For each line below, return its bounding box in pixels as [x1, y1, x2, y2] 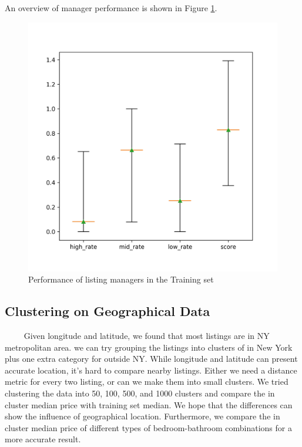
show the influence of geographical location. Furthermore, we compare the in [5, 410, 280, 422]
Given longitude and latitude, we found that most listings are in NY [24, 329, 270, 341]
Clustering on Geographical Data [5, 302, 210, 320]
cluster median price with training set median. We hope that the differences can [5, 398, 293, 411]
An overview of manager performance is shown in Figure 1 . [5, 2, 217, 14]
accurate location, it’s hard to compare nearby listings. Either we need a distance [5, 364, 297, 376]
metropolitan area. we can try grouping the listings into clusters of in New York [5, 341, 293, 353]
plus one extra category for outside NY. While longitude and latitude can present [5, 352, 298, 365]
